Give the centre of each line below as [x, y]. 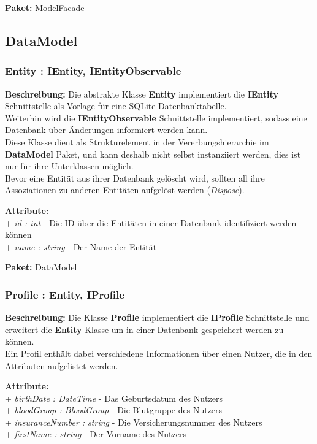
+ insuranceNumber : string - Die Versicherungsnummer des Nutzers [134, 422]
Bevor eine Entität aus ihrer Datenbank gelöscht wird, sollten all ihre [135, 178]
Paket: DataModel [41, 267]
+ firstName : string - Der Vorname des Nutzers [96, 434]
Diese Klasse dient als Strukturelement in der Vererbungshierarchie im [137, 141]
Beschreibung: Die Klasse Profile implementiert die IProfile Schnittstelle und [157, 317]
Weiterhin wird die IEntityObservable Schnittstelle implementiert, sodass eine [156, 117]
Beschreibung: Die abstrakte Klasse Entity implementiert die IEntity [142, 94]
